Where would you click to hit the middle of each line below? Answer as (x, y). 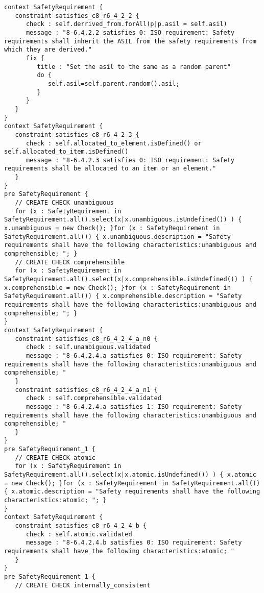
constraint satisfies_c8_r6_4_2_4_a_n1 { (86, 390)
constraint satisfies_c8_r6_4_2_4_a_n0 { (86, 339)
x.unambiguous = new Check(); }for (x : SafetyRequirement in (112, 228)
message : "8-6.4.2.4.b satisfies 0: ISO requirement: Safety (134, 543)
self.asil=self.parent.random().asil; (114, 83)
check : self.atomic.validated (79, 534)
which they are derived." (48, 50)
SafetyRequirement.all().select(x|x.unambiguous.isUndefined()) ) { (123, 220)
